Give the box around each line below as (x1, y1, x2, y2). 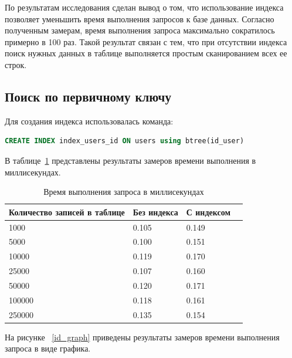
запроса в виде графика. (5, 342, 91, 354)
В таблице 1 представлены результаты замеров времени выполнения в (5, 154, 256, 166)
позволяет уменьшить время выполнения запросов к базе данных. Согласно (5, 12, 274, 25)
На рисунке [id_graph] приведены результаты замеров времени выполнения (5, 330, 280, 343)
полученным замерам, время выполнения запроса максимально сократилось (5, 24, 275, 36)
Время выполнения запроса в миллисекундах (43, 185, 204, 198)
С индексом (186, 205, 230, 218)
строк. (5, 58, 27, 70)
